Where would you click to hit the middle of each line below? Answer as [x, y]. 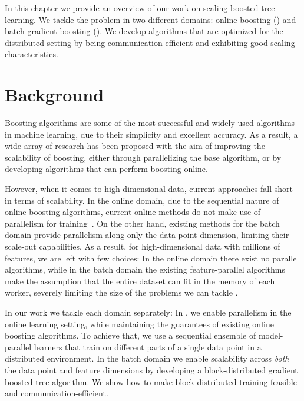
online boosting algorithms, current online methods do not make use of [133, 212]
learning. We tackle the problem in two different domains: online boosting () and [151, 19]
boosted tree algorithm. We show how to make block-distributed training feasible [151, 381]
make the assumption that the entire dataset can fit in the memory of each [140, 281]
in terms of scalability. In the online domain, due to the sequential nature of [142, 200]
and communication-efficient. [57, 393]
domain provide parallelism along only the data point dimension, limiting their [147, 235]
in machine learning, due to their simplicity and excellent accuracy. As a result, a [151, 134]
